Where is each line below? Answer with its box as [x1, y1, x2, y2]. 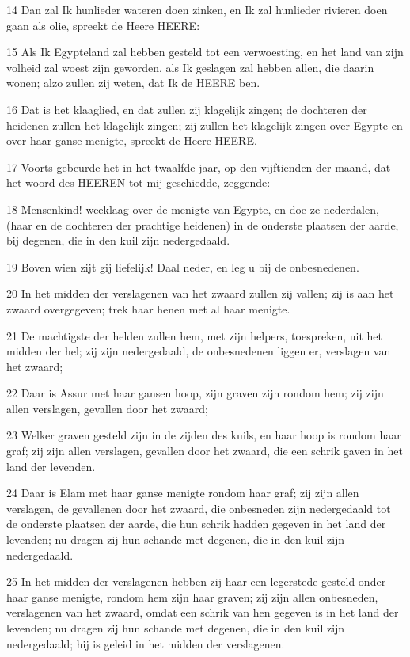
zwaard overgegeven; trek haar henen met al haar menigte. [6, 300, 290, 317]
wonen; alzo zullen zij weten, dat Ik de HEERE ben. [6, 74, 260, 91]
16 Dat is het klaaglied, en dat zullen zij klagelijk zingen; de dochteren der [6, 101, 367, 117]
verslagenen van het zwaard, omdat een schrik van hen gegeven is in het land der [6, 604, 399, 621]
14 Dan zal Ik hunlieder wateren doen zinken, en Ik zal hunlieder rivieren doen [6, 2, 388, 17]
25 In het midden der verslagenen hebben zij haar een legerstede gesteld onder [6, 573, 386, 590]
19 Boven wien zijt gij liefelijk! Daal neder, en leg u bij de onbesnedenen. [6, 258, 359, 275]
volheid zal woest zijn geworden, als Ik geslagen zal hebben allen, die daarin [6, 59, 374, 75]
